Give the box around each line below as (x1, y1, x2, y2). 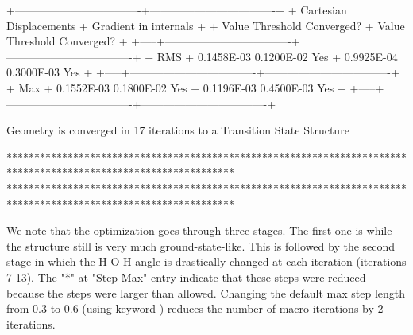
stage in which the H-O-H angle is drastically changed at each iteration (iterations (6, 253, 407, 270)
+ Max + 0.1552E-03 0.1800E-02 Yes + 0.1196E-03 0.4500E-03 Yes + (6, 79, 346, 95)
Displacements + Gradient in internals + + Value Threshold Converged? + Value (6, 17, 405, 33)
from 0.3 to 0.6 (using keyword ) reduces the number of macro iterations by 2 (6, 300, 384, 317)
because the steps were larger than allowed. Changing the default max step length (6, 284, 406, 301)
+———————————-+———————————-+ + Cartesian (6, 2, 347, 18)
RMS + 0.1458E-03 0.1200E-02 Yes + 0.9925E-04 (156, 48, 398, 64)
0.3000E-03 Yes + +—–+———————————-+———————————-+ (6, 64, 399, 80)
